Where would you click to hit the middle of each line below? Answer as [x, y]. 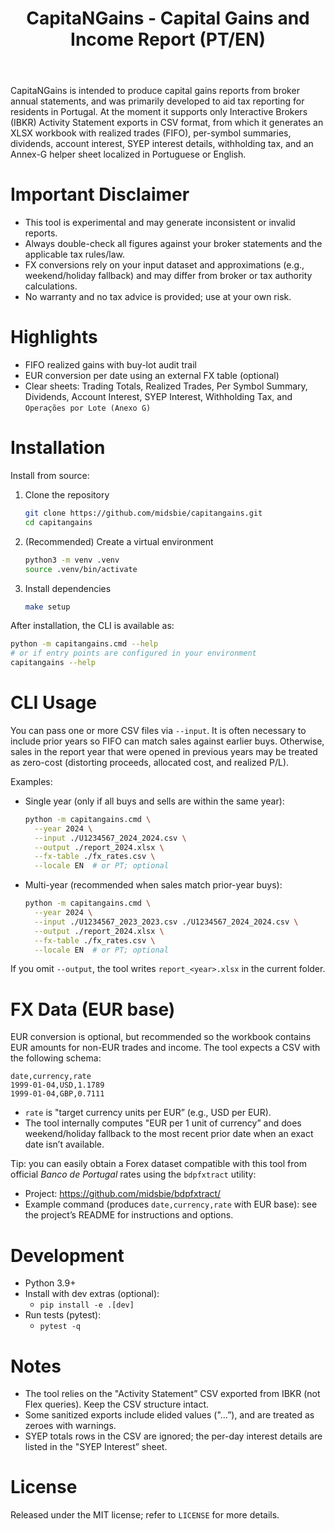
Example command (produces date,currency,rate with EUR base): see [171, 1204]
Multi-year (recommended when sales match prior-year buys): [153, 885]
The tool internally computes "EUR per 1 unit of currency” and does [163, 1123]
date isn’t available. [64, 1144]
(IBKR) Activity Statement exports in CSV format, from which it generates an [167, 123]
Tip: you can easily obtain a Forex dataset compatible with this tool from [158, 1164]
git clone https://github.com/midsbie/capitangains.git [143, 513]
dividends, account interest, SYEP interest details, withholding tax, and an [162, 144]
